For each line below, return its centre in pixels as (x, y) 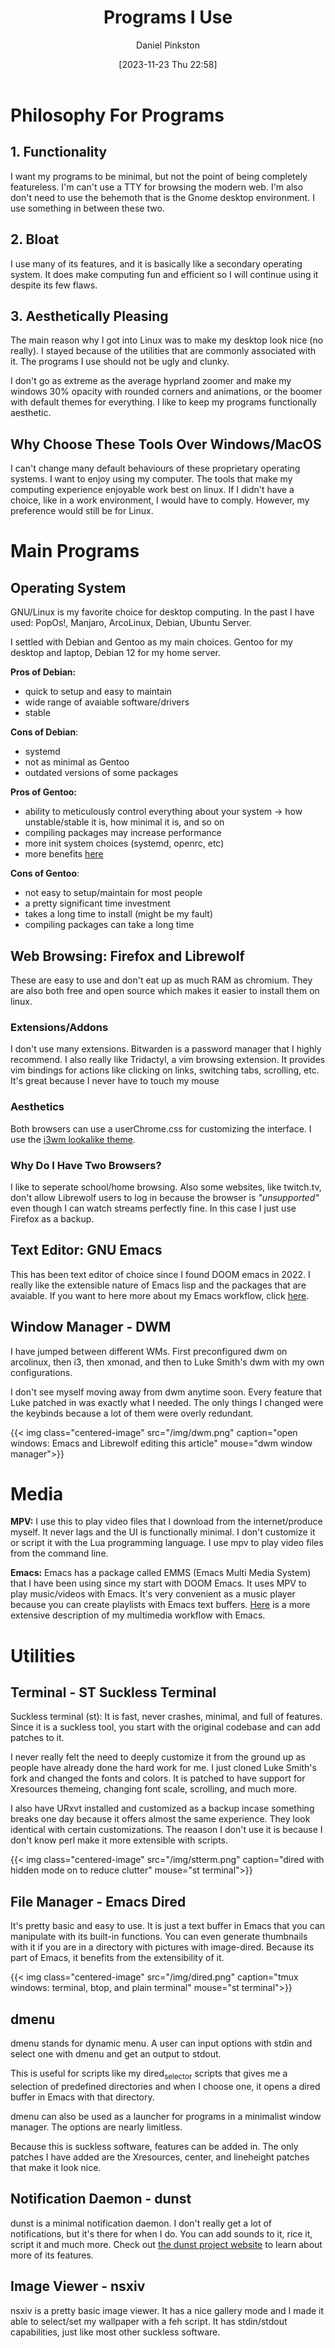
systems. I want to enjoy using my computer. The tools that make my (151, 479)
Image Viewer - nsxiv (78, 2286)
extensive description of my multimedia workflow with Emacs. (138, 1615)
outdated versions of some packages (101, 773)
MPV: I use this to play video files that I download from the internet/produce (166, 1522)
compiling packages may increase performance (123, 833)
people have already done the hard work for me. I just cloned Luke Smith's (163, 1768)
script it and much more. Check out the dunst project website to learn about (166, 2244)
